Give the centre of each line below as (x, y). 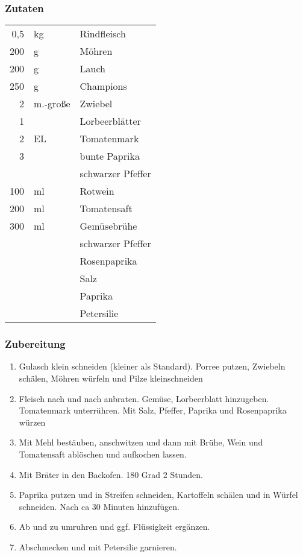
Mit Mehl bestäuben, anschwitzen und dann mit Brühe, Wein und (141, 442)
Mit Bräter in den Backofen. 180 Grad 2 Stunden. (111, 474)
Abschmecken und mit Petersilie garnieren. (98, 546)
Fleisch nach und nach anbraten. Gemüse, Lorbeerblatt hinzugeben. (144, 398)
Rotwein (97, 191)
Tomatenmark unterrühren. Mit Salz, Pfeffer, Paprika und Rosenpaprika (153, 410)
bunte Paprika (110, 156)
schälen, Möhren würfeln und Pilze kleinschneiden (111, 378)
